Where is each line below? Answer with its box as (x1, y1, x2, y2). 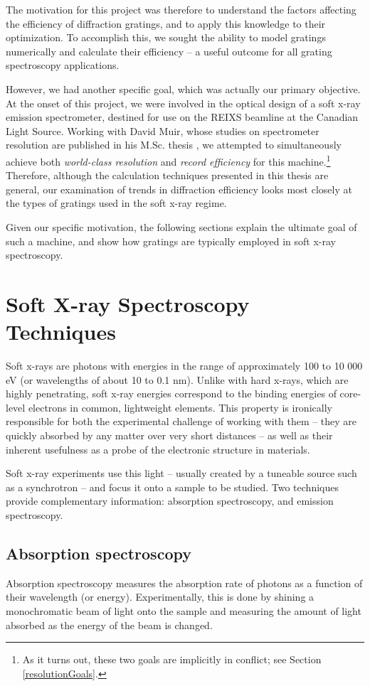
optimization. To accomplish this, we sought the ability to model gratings (6, 30, 326, 45)
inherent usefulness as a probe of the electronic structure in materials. (6, 441, 310, 456)
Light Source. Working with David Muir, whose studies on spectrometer (6, 123, 319, 138)
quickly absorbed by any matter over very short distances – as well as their (6, 428, 333, 443)
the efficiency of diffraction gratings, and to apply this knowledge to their (6, 16, 326, 31)
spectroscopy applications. (6, 58, 120, 73)
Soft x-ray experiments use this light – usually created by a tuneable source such (6, 466, 357, 481)
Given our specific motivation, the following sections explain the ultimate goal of (6, 219, 357, 234)
